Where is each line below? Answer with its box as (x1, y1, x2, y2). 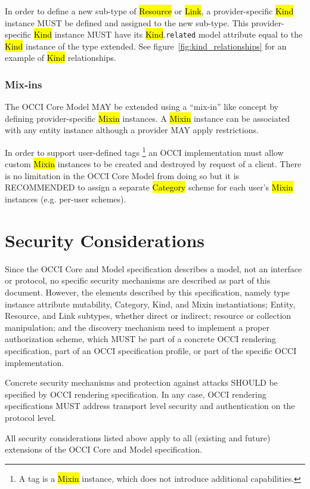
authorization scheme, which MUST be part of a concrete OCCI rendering (5, 333, 276, 345)
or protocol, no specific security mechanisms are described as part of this (5, 274, 271, 287)
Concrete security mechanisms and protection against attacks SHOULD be (5, 376, 278, 389)
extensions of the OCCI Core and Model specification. (5, 443, 202, 456)
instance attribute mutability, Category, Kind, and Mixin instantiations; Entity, (5, 297, 296, 310)
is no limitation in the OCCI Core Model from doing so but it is (5, 169, 240, 182)
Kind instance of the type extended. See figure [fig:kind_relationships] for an (5, 39, 287, 52)
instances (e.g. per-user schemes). (5, 193, 126, 205)
